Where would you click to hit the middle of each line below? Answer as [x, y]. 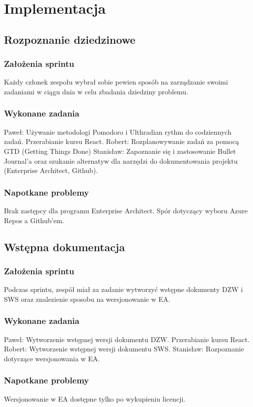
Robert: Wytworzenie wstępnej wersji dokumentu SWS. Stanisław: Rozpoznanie [124, 349]
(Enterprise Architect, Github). [51, 170]
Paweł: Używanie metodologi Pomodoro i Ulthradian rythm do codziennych [118, 131]
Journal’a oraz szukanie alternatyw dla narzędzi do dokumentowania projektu [121, 160]
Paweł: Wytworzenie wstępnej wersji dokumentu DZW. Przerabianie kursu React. [127, 339]
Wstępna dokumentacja [65, 247]
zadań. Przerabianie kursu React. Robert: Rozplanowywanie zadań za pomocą [122, 141]
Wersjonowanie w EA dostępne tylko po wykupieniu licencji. [95, 398]
